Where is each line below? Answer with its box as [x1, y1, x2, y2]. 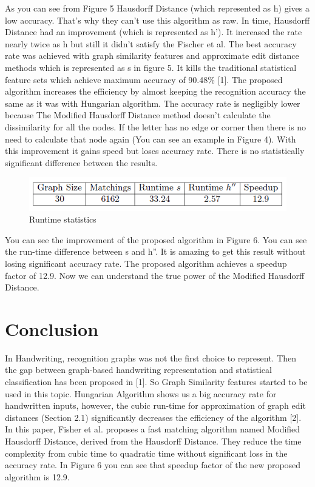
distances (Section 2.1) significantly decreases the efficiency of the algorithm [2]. [5, 411, 302, 423]
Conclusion [5, 316, 99, 341]
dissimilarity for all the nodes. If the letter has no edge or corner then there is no [5, 120, 307, 133]
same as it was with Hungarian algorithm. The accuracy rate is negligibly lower [5, 96, 300, 109]
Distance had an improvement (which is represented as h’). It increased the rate [5, 25, 302, 38]
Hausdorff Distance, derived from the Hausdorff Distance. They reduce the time [5, 434, 302, 447]
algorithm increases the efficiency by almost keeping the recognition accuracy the [5, 85, 306, 98]
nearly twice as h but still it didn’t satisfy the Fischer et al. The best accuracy [5, 37, 297, 50]
